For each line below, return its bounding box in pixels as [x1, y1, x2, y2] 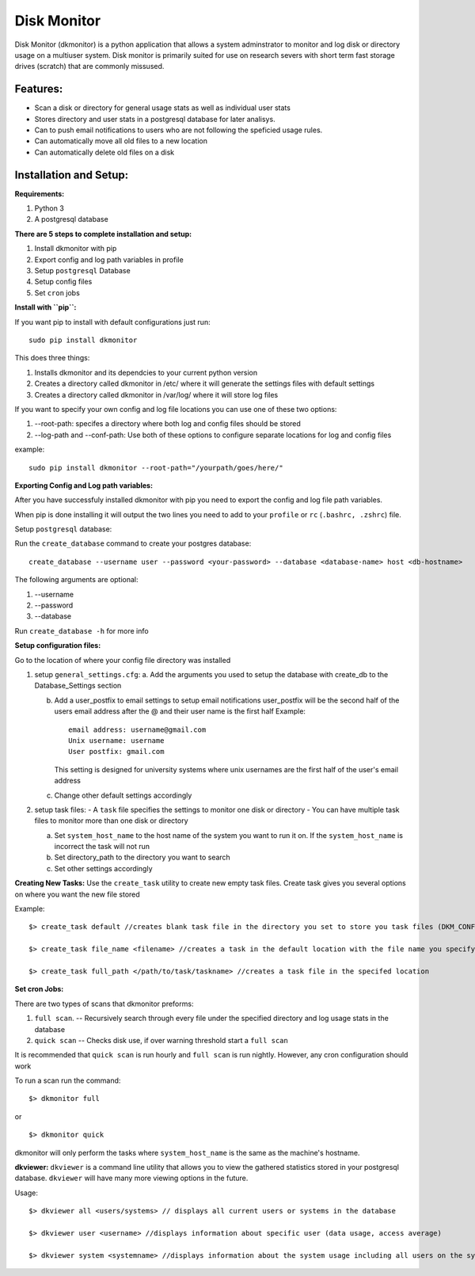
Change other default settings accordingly [54, 790, 192, 800]
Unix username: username [68, 736, 165, 745]
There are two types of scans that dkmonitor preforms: [14, 999, 194, 1008]
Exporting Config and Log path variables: [14, 480, 154, 490]
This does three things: [14, 353, 90, 363]
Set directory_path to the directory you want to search [54, 852, 231, 863]
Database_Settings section [34, 681, 122, 691]
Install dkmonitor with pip [34, 244, 117, 253]
